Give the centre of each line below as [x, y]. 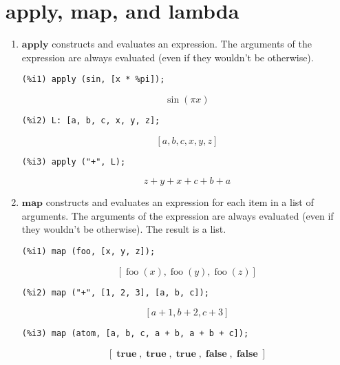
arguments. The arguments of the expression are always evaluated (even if [178, 215]
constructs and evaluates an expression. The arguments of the [182, 44]
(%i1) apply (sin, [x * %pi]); [93, 80]
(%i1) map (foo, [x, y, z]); [88, 252]
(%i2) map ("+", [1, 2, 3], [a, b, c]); [115, 292]
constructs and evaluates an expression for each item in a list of [180, 202]
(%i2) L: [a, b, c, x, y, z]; [91, 120]
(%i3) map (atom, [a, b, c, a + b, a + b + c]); [135, 334]
